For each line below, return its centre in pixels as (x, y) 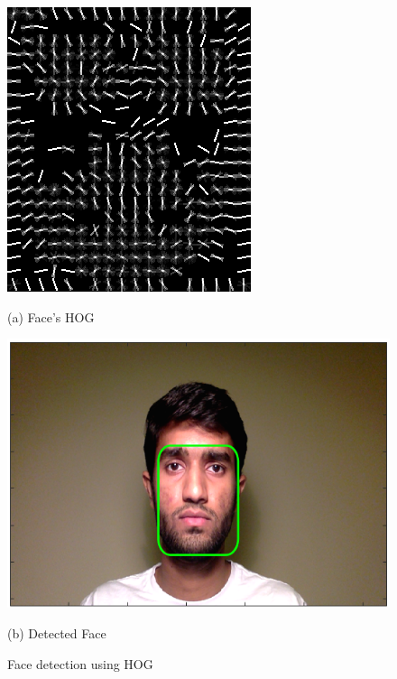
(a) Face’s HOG (51, 316)
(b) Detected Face (57, 633)
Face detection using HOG (80, 663)
